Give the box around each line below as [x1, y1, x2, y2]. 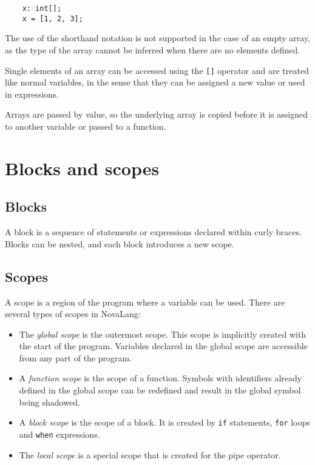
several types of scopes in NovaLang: [5, 307, 141, 320]
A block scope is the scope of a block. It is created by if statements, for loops [19, 416, 310, 429]
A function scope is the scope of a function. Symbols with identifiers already [19, 372, 302, 384]
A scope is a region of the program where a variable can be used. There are [5, 295, 285, 308]
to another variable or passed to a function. [5, 119, 166, 132]
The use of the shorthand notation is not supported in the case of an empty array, [5, 32, 311, 44]
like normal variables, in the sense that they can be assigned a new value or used [5, 76, 305, 89]
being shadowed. [19, 395, 80, 408]
